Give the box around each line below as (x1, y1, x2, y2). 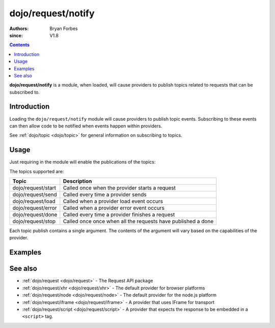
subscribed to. (9, 89, 40, 95)
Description (63, 178, 92, 185)
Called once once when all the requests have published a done (63, 218, 214, 225)
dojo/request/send (12, 191, 57, 198)
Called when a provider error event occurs (63, 204, 165, 211)
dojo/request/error (12, 204, 57, 211)
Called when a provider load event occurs (63, 198, 163, 205)
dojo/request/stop (12, 218, 56, 225)
